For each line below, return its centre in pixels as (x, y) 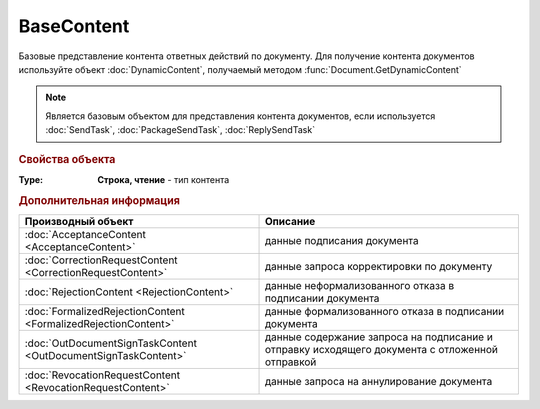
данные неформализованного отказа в (359, 285)
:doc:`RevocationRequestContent (102, 375)
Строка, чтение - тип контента (163, 179)
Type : (31, 179)
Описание (290, 221)
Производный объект (79, 221)
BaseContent (74, 26)
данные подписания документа (341, 240)
